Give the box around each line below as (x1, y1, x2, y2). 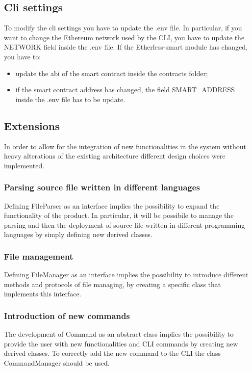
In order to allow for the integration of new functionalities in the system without (4, 141, 246, 151)
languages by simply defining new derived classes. (4, 229, 152, 239)
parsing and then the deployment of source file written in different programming (4, 219, 245, 230)
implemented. (4, 160, 45, 170)
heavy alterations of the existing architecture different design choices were (4, 151, 226, 161)
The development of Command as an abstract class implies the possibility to (4, 329, 234, 339)
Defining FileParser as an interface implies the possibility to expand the (4, 200, 220, 211)
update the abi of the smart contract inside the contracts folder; (15, 68, 208, 78)
